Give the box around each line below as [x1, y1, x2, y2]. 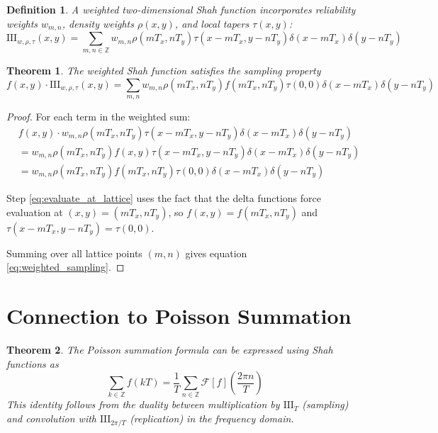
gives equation [185, 245, 247, 260]
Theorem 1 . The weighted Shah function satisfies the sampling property [6, 63, 321, 78]
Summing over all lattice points [6, 245, 142, 260]
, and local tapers [174, 16, 249, 30]
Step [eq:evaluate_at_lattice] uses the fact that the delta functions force [6, 191, 321, 206]
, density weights [62, 16, 134, 30]
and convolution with [6, 411, 97, 426]
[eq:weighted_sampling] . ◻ [6, 259, 125, 274]
